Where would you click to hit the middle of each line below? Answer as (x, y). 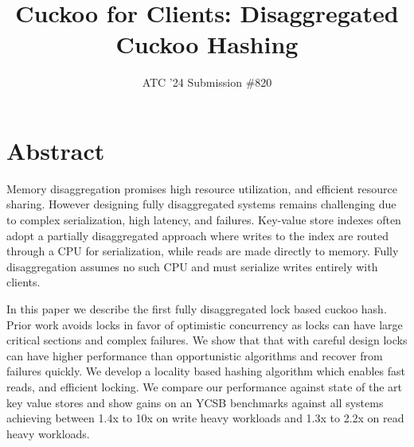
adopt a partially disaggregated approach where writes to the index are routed (197, 235)
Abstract (56, 150)
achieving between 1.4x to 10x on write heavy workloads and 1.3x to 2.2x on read (205, 418)
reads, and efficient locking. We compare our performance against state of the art (205, 386)
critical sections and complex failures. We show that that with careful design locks (207, 340)
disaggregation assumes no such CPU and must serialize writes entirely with (192, 266)
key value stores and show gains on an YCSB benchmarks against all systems (195, 402)
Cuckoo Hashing (207, 44)
